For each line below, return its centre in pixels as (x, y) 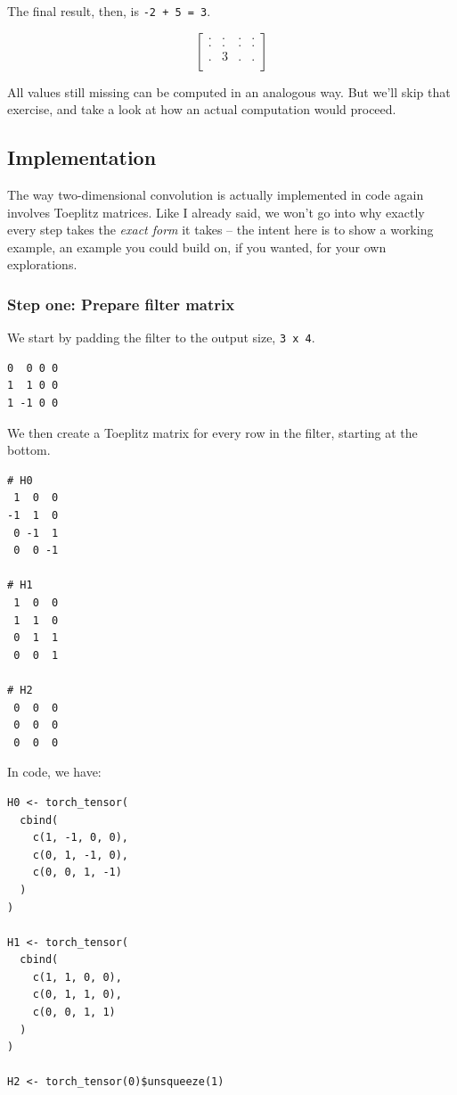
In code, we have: (54, 772)
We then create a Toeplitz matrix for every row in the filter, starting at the (212, 432)
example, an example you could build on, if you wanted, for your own (197, 247)
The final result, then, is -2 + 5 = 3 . (109, 11)
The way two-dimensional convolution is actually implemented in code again (216, 195)
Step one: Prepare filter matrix (121, 304)
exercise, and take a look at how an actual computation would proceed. (202, 109)
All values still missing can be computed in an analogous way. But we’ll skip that (229, 91)
